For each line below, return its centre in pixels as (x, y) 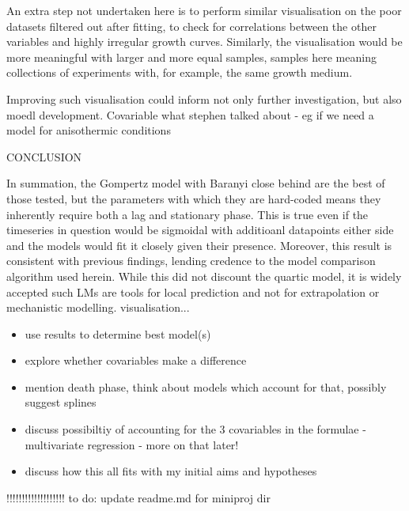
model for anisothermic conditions (89, 130)
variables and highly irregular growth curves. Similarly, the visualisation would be (204, 42)
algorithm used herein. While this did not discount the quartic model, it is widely (204, 276)
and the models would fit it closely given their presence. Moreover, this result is (199, 245)
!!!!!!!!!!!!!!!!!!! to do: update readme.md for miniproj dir (138, 497)
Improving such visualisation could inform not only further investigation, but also (204, 98)
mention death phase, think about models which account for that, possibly (206, 386)
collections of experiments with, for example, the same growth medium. (180, 72)
